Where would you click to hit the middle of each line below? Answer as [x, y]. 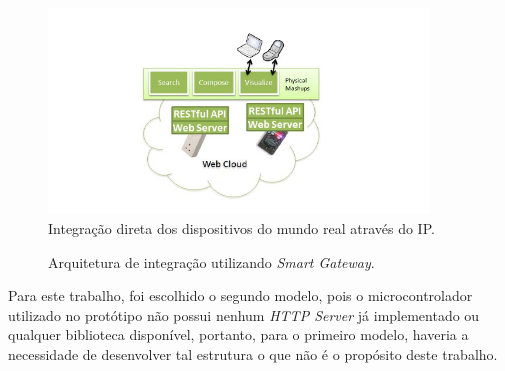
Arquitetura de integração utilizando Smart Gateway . [211, 261]
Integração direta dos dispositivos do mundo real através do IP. [241, 228]
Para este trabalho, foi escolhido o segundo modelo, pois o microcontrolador [240, 295]
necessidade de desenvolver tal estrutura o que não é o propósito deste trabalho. [253, 353]
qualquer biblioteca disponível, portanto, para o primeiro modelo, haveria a [238, 334]
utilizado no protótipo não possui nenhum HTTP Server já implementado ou [244, 314]
